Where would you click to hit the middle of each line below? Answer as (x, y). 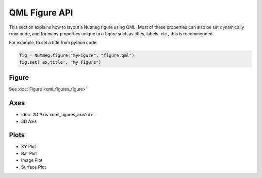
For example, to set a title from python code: (53, 43)
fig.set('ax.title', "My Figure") (60, 62)
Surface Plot (33, 167)
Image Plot (32, 160)
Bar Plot (29, 153)
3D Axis (29, 121)
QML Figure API (41, 13)
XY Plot (29, 147)
